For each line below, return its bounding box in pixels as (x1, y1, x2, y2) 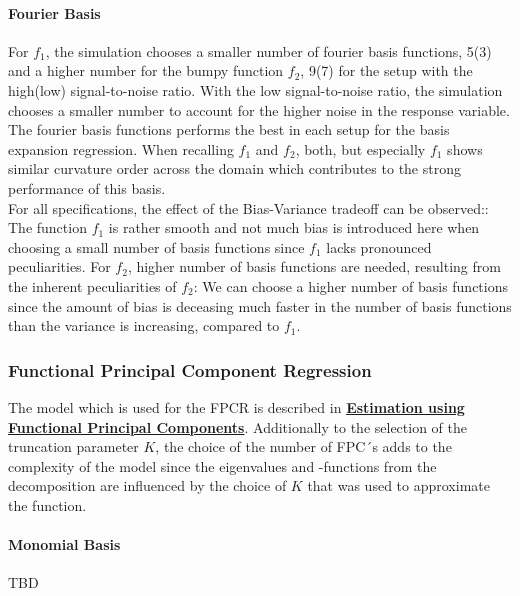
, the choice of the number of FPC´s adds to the (155, 436, 452, 457)
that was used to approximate (307, 475, 490, 496)
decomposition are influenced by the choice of (8, 475, 287, 496)
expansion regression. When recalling (8, 138, 234, 159)
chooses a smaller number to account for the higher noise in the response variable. (8, 99, 510, 120)
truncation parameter (8, 436, 139, 457)
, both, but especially (295, 138, 426, 159)
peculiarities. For (8, 256, 111, 277)
